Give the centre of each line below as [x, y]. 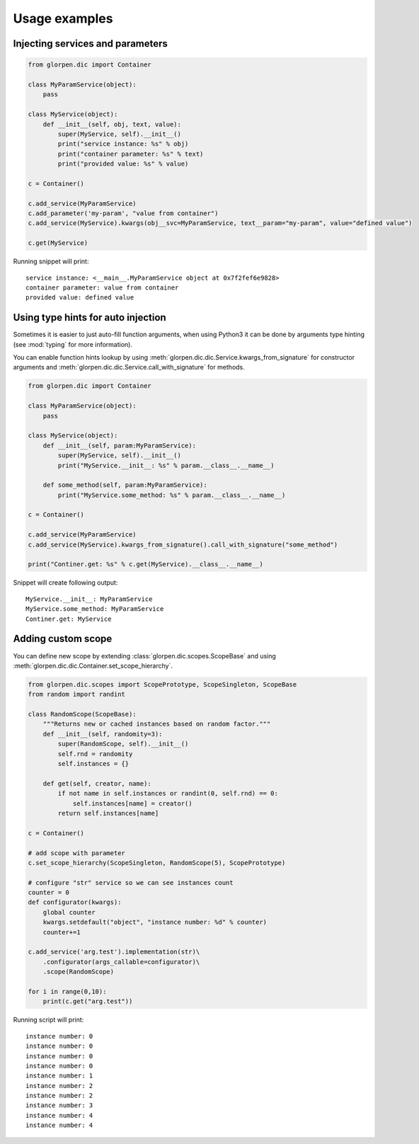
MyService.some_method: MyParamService [95, 609]
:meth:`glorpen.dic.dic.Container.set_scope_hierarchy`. [93, 665]
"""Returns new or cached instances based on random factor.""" [157, 724]
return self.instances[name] [108, 813]
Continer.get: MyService [69, 619]
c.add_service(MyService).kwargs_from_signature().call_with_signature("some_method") [183, 544]
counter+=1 [62, 932]
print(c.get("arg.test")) [88, 1001]
